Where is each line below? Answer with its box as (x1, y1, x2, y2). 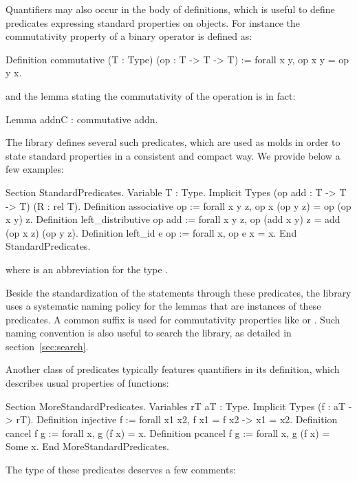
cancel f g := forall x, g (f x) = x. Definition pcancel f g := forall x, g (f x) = (6, 425, 330, 440)
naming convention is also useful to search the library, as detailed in (6, 325, 292, 340)
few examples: (6, 162, 64, 176)
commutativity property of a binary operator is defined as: (6, 29, 252, 43)
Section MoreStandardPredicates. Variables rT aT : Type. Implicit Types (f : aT (6, 398, 346, 413)
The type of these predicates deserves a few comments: (6, 462, 236, 477)
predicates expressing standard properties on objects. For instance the (6, 15, 300, 30)
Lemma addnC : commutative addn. (6, 111, 158, 126)
